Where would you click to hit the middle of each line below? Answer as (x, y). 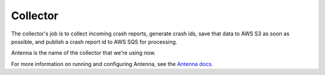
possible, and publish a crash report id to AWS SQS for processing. (94, 41)
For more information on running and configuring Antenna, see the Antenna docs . (112, 64)
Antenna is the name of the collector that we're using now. (83, 53)
